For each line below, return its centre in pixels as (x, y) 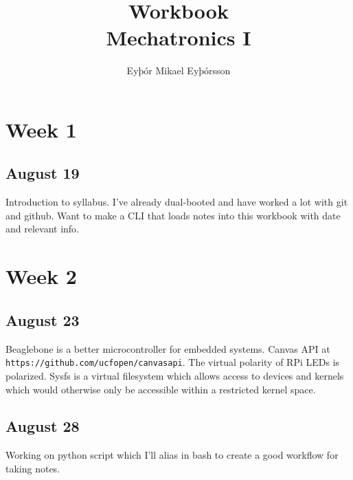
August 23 (43, 319)
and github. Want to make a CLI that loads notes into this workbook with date (173, 215)
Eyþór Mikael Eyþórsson (179, 70)
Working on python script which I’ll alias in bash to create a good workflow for (172, 455)
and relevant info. (43, 229)
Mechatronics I (179, 37)
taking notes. (33, 468)
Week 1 (41, 129)
